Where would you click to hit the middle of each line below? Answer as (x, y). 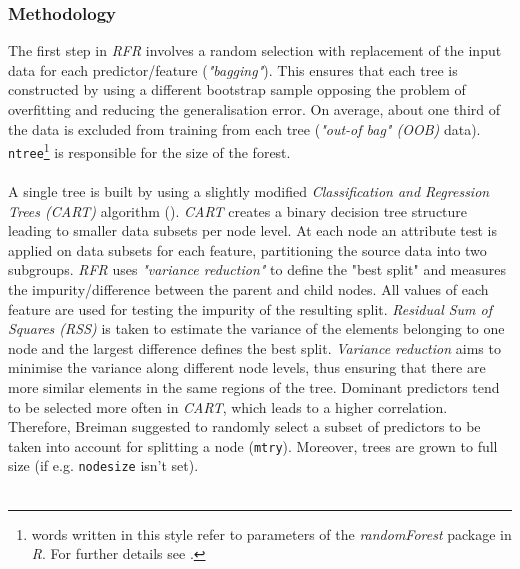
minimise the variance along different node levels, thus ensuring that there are (247, 367)
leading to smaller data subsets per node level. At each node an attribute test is (252, 230)
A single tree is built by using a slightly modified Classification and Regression (249, 191)
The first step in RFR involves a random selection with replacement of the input (255, 50)
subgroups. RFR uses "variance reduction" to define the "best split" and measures (257, 269)
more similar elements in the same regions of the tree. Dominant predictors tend (254, 387)
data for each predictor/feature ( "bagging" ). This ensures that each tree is (233, 69)
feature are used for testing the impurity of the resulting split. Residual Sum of (250, 308)
